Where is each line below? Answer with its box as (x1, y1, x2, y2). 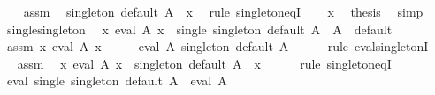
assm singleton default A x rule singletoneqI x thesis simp (23, 3, 424, 20)
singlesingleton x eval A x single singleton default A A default (6, 19, 393, 38)
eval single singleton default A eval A (6, 71, 227, 90)
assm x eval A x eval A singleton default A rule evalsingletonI (6, 37, 429, 55)
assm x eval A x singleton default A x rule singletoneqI (17, 54, 392, 72)
